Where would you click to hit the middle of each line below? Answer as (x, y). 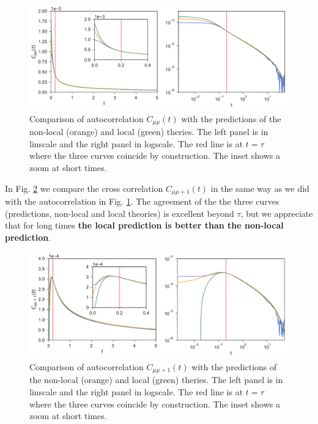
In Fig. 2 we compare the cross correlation (84, 188)
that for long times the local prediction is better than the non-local (144, 225)
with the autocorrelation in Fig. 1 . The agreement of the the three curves (142, 201)
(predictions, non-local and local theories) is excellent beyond (120, 213)
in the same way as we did (260, 188)
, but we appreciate (277, 213)
